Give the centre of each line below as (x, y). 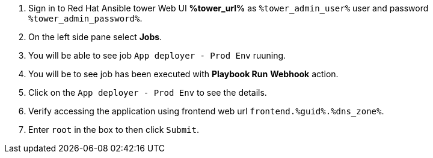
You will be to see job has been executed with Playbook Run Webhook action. (183, 74)
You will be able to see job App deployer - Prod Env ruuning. (157, 55)
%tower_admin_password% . (85, 18)
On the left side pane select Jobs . (95, 37)
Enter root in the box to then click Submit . (114, 130)
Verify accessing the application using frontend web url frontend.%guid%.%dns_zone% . (206, 111)
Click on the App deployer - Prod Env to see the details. (148, 92)
